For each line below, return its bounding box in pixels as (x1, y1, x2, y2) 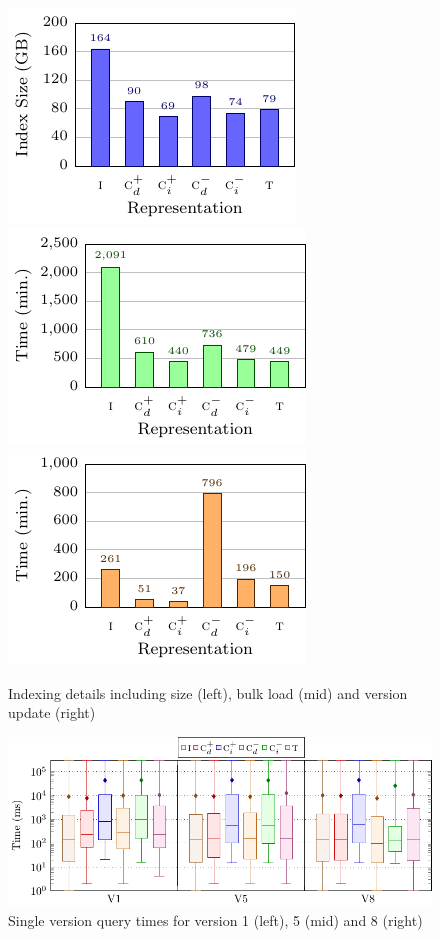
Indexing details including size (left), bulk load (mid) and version (8, 682, 408, 703)
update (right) (8, 702, 96, 723)
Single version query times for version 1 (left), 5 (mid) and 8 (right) (8, 909, 423, 930)
